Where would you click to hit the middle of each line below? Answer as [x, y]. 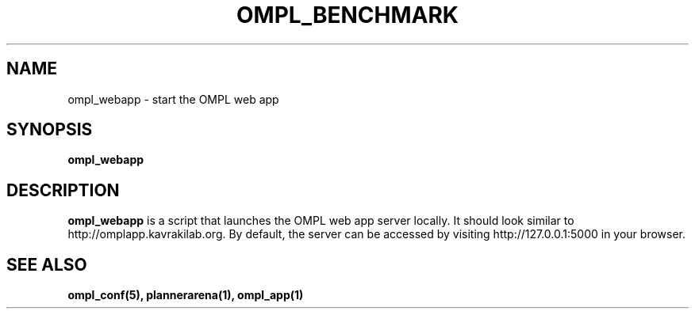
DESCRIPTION [63, 190]
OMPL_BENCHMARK [347, 15]
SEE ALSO [47, 264]
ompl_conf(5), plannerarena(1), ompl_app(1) [186, 295]
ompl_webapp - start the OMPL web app [173, 99]
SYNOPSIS [50, 130]
